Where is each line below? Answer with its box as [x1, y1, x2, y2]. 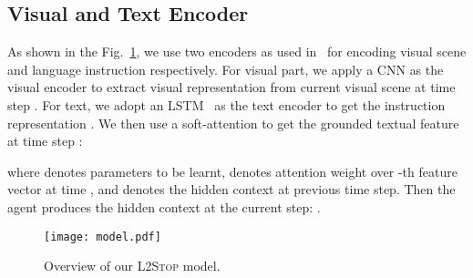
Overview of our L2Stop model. [44, 256, 221, 275]
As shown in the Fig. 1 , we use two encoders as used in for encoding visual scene [7, 42, 467, 61]
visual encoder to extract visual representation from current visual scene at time [7, 77, 456, 97]
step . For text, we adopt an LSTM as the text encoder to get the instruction [7, 95, 446, 114]
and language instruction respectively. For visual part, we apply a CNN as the [7, 59, 444, 78]
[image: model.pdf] [44, 230, 161, 243]
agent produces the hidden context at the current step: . [7, 197, 321, 216]
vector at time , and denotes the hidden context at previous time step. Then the [7, 180, 456, 199]
